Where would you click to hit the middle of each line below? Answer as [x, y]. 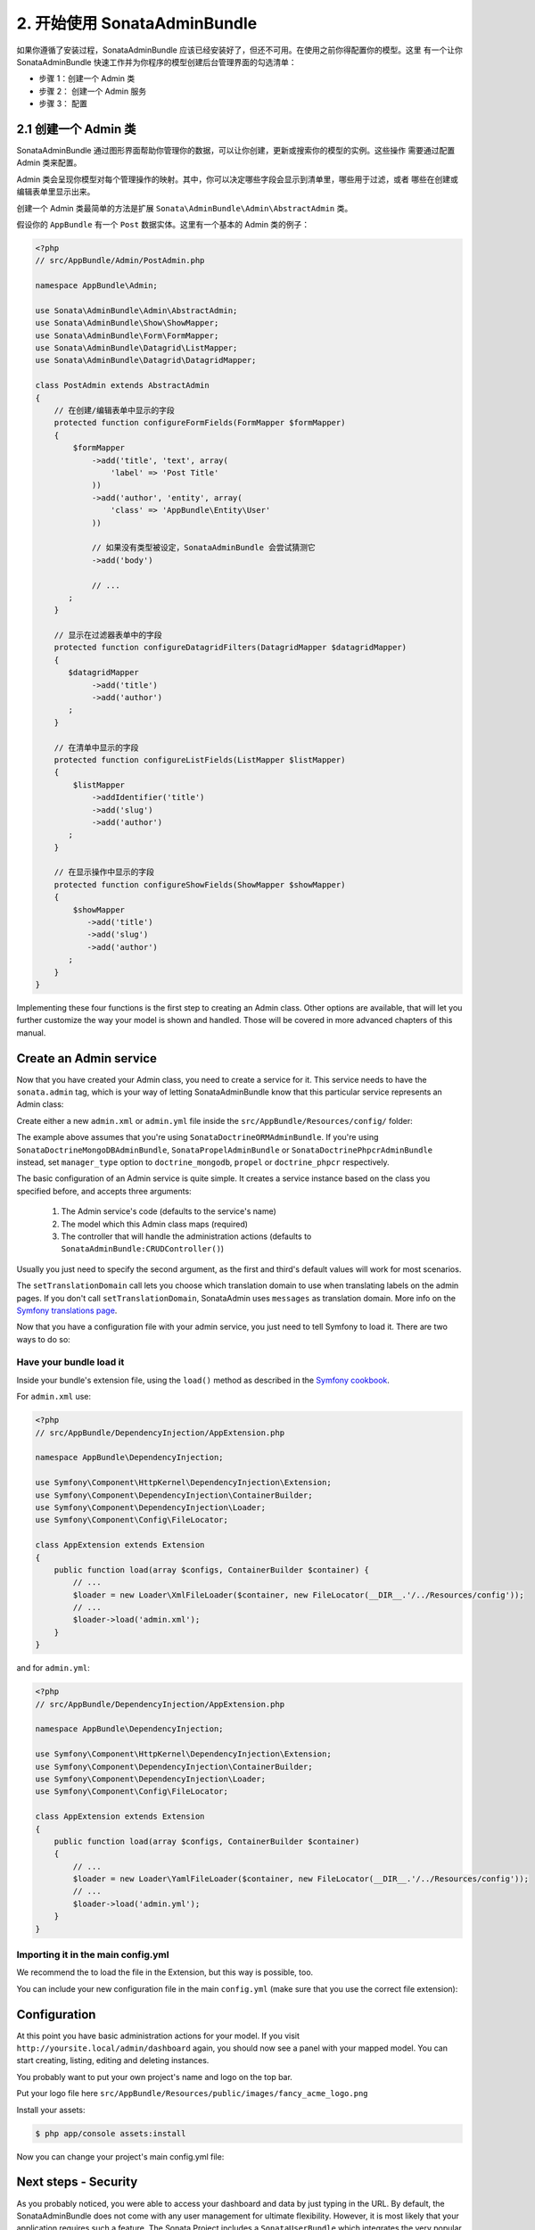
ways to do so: [43, 1339]
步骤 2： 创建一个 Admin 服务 [93, 91]
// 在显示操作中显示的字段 [104, 872]
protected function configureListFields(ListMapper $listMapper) [200, 760]
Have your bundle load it [70, 1362]
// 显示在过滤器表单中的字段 [108, 635]
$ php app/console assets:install [111, 2133]
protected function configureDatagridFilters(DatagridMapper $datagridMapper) [230, 648]
